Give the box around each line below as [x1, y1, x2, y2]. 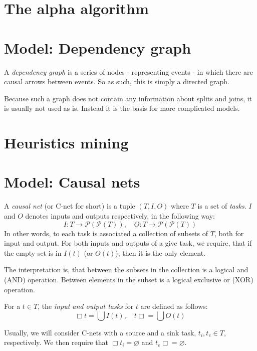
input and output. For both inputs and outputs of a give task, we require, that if [4, 238, 252, 248]
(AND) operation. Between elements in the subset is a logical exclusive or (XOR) [4, 274, 253, 284]
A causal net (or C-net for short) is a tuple [4, 201, 135, 211]
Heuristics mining [4, 132, 129, 153]
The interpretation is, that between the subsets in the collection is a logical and [4, 264, 248, 275]
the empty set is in [4, 247, 62, 258]
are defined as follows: [140, 301, 208, 311]
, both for [214, 228, 244, 238]
